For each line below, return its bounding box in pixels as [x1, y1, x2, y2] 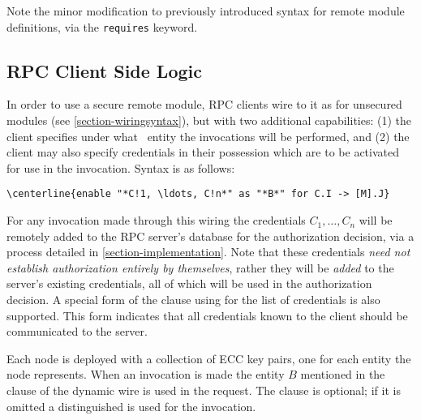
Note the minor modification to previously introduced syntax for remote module [6, 2, 405, 19]
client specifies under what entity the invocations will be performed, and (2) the [6, 127, 410, 144]
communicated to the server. [6, 323, 148, 340]
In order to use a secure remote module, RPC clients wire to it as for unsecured [6, 96, 402, 113]
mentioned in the [300, 366, 385, 383]
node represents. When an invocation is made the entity [6, 366, 285, 383]
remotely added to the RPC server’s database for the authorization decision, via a [6, 227, 415, 244]
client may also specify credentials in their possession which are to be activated [6, 144, 399, 161]
